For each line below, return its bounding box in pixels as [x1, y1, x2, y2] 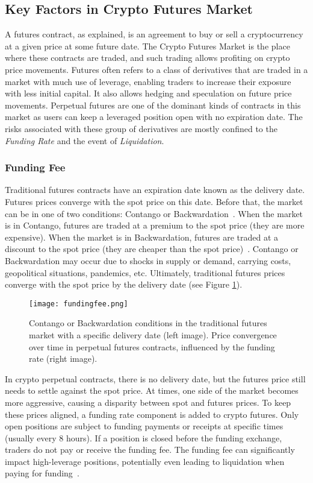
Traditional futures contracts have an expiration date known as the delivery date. [5, 183, 305, 196]
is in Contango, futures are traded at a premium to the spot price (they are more [5, 219, 305, 232]
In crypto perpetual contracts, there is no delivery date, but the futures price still [5, 372, 306, 385]
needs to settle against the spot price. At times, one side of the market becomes [5, 384, 299, 397]
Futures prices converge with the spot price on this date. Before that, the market [5, 195, 303, 207]
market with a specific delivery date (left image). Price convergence [29, 328, 277, 341]
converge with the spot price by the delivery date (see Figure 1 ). [5, 278, 243, 291]
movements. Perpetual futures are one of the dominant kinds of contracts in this [5, 98, 301, 111]
